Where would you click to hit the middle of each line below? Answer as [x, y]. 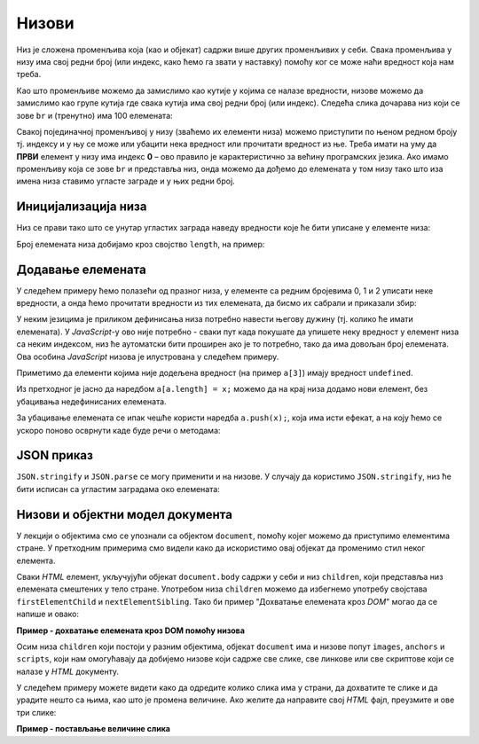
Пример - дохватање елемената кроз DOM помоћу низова [131, 630]
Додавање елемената [81, 269]
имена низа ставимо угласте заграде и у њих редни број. [126, 181]
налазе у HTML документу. [68, 671]
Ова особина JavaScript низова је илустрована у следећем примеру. [148, 356]
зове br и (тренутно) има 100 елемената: [94, 115]
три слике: [36, 712]
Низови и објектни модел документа [124, 514]
